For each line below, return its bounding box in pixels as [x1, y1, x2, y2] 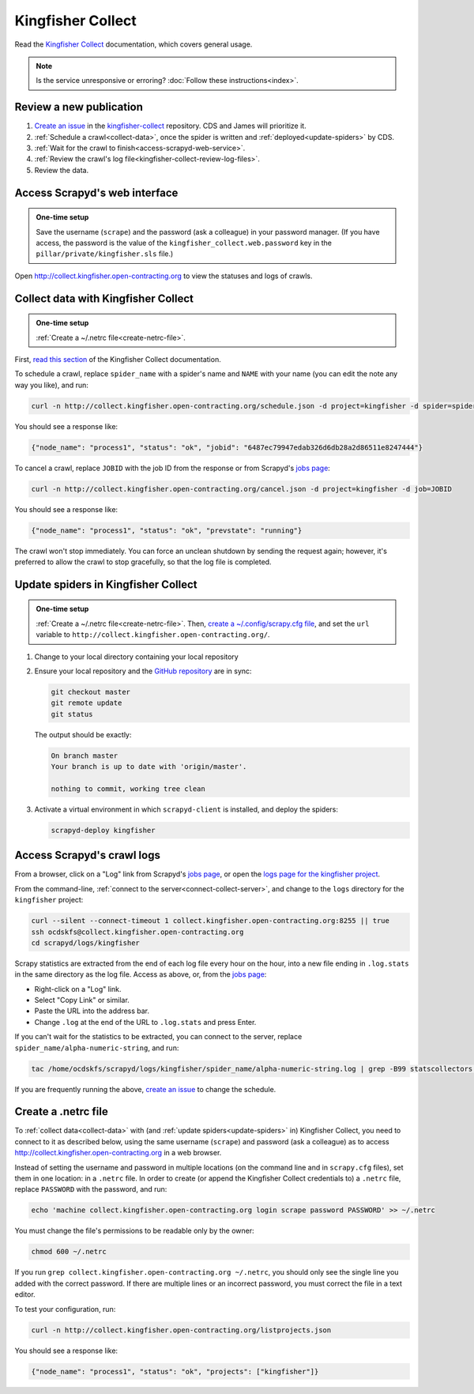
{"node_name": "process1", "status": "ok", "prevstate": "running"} [31, 526, 303, 535]
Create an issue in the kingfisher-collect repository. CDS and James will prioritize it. [34, 121, 307, 130]
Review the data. [34, 165, 89, 175]
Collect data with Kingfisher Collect [14, 292, 194, 305]
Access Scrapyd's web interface [14, 186, 179, 199]
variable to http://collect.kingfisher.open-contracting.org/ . [36, 630, 270, 639]
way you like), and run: [14, 380, 88, 390]
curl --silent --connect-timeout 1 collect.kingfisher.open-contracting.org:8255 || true [31, 917, 390, 925]
